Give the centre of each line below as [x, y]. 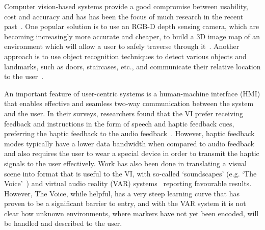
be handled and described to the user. [63, 223]
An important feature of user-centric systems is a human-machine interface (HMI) [132, 93]
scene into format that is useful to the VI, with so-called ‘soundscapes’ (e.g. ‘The [130, 173]
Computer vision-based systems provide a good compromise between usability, [126, 6]
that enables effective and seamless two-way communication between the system [129, 103]
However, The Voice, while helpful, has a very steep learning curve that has [122, 193]
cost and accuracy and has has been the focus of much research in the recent [124, 16]
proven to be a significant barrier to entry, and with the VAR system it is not [125, 203]
